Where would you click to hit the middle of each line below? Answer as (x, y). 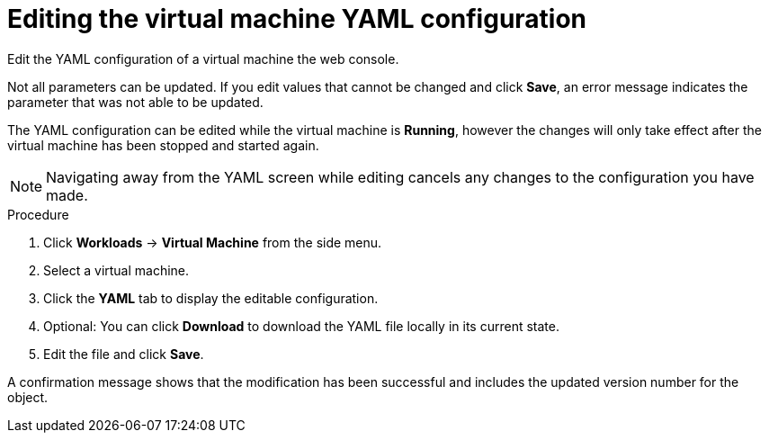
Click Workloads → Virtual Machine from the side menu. (213, 242)
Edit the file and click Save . (124, 354)
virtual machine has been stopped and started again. (163, 145)
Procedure (38, 214)
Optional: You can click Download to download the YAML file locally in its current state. (301, 326)
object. (28, 397)
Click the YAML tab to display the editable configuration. (211, 298)
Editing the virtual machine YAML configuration (297, 19)
